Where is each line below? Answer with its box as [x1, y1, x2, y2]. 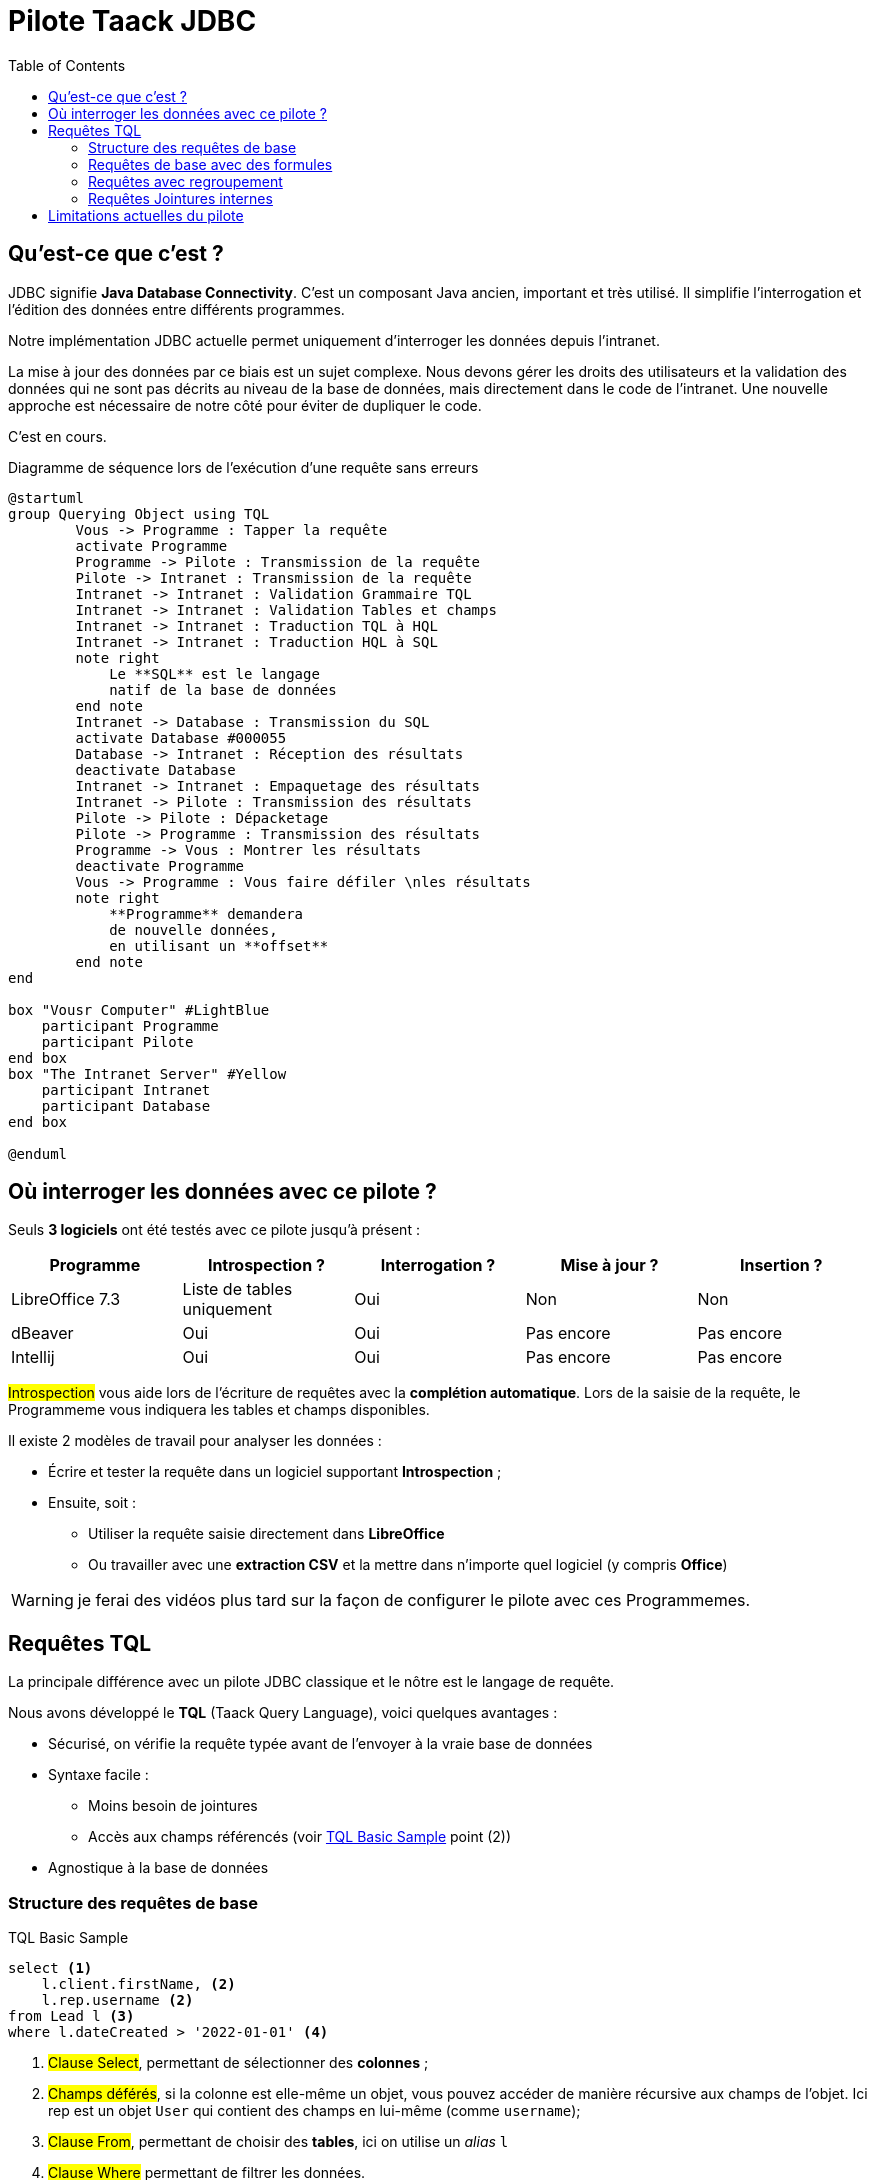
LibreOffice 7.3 [11, 1289, 121, 1310]
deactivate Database [75, 761, 236, 778]
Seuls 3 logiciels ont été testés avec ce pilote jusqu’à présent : [8, 1221, 420, 1239]
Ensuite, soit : [48, 1494, 137, 1512]
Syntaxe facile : [48, 1766, 149, 1784]
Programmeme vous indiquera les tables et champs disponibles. [8, 1401, 430, 1419]
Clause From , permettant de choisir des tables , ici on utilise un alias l [48, 2133, 509, 2151]
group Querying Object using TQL [8, 505, 270, 522]
